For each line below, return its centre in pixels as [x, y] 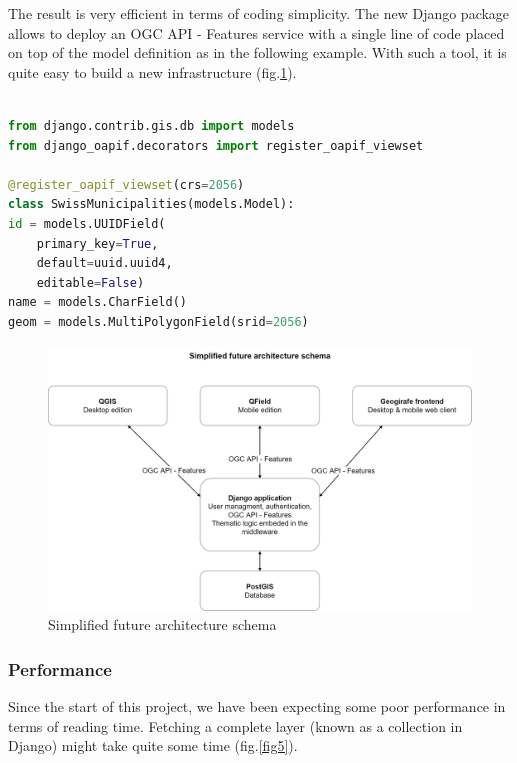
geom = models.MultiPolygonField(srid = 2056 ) [158, 321]
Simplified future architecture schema [162, 624]
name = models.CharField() [97, 302]
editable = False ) [90, 282]
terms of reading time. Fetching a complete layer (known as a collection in [235, 725]
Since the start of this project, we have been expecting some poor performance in [257, 705]
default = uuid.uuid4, [104, 263]
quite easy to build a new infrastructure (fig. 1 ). [152, 71]
